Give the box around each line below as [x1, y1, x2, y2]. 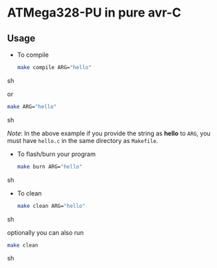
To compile [17, 50, 50, 59]
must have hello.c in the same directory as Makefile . [7, 136, 158, 144]
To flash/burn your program [17, 150, 96, 158]
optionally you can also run [7, 228, 84, 236]
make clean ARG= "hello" [17, 202, 86, 209]
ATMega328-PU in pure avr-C [7, 5, 181, 21]
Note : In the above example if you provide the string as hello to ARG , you [7, 129, 211, 137]
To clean [17, 189, 42, 198]
